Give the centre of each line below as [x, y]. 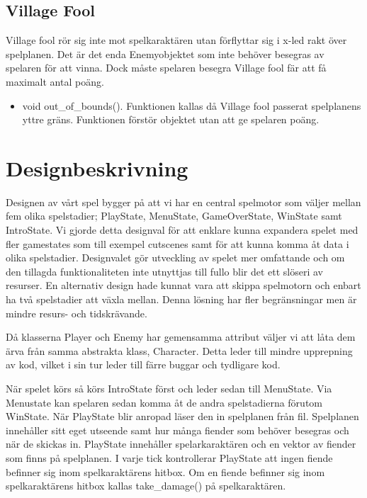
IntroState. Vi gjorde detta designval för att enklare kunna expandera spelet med [182, 230]
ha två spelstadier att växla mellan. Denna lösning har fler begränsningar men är [181, 299]
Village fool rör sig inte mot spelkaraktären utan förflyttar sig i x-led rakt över [176, 40]
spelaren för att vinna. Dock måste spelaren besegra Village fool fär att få [166, 68]
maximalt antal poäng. [55, 81]
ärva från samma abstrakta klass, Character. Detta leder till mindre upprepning [179, 350]
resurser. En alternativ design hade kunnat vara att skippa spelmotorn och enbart [183, 285]
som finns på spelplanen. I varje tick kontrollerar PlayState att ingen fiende [169, 457]
